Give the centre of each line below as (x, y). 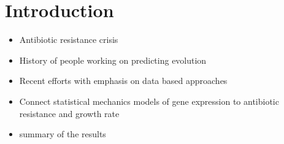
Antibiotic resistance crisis (69, 40)
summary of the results (63, 134)
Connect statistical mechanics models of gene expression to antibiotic (149, 101)
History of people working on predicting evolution (113, 60)
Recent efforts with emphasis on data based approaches (123, 81)
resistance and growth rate (69, 113)
